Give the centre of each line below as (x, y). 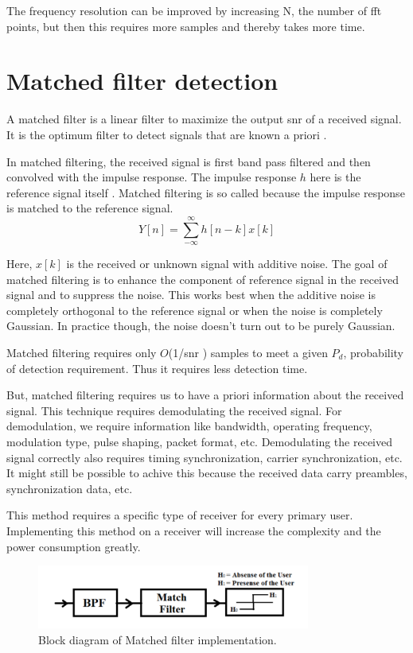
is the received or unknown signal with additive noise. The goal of (227, 264)
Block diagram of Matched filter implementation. (158, 639)
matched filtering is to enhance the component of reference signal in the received (203, 279)
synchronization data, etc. (70, 488)
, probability (374, 353)
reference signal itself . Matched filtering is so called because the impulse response (206, 192)
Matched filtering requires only (82, 353)
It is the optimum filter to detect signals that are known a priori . (167, 134)
